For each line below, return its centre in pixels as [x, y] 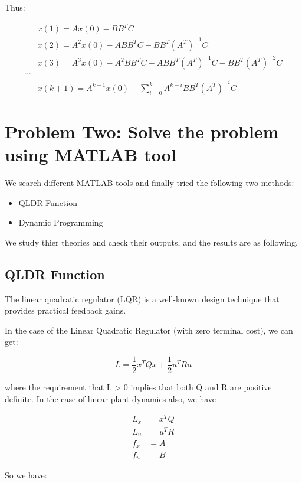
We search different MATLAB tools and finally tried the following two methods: [150, 183]
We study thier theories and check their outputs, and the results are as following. [151, 242]
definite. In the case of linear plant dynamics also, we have [111, 398]
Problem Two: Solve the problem [142, 131]
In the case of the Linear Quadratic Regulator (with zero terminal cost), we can [149, 330]
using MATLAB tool [91, 154]
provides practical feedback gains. [65, 310]
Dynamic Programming [61, 222]
